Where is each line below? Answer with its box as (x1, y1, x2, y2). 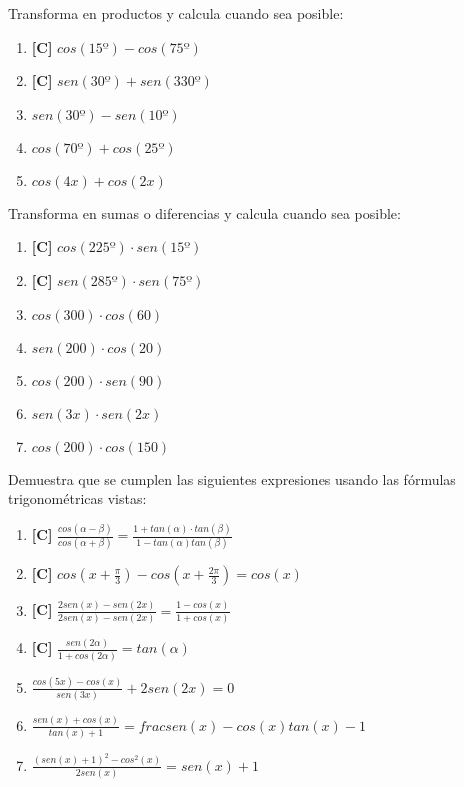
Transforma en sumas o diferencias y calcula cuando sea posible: (8, 202, 401, 223)
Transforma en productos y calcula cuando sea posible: (8, 3, 344, 23)
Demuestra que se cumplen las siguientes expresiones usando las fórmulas (8, 468, 456, 489)
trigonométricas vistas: (8, 488, 147, 509)
